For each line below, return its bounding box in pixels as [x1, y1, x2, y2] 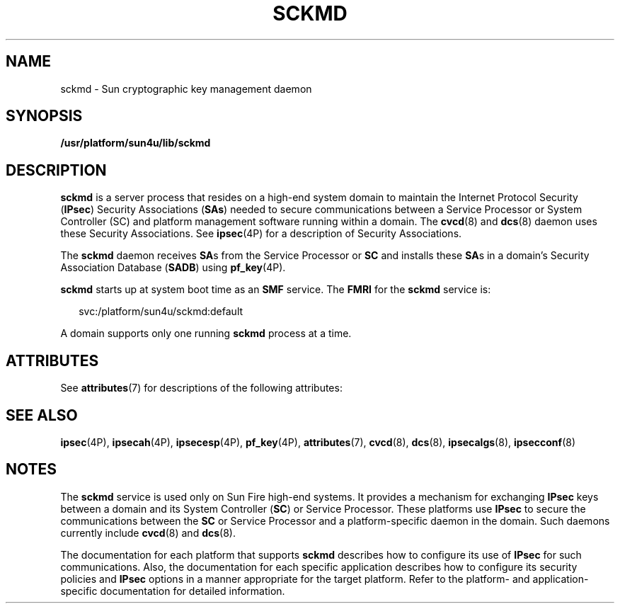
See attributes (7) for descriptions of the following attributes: [60, 382, 343, 394]
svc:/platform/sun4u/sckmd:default [79, 305, 243, 318]
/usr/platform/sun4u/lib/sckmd [60, 137, 211, 149]
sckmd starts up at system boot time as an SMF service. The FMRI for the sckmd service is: [60, 283, 491, 296]
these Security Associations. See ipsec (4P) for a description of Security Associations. [60, 227, 462, 240]
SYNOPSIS [6, 107, 83, 125]
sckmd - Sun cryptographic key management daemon [60, 82, 312, 95]
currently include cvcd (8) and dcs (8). [60, 526, 236, 539]
